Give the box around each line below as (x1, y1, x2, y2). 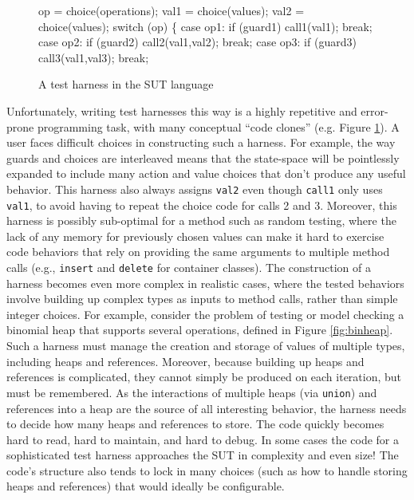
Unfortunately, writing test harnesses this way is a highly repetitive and (6, 102, 357, 119)
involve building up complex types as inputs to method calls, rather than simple (6, 290, 398, 307)
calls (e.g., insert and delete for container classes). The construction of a (6, 259, 372, 276)
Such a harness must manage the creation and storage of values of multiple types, (6, 337, 405, 354)
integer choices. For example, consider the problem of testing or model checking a (6, 305, 404, 322)
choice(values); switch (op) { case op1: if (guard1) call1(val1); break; (38, 18, 373, 34)
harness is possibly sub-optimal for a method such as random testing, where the (6, 212, 396, 229)
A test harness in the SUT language (38, 76, 214, 93)
